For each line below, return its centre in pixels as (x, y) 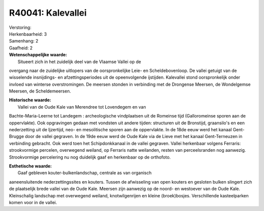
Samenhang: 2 (24, 41)
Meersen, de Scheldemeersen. (40, 91)
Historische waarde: (30, 100)
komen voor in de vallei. (33, 202)
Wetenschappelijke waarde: (38, 55)
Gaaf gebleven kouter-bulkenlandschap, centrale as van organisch (85, 173)
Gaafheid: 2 (21, 48)
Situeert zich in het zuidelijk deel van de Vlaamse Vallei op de (79, 62)
